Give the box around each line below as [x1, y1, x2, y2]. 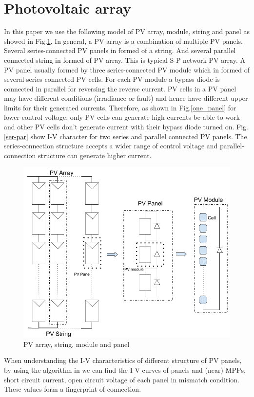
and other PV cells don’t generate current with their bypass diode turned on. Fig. [4, 122, 249, 132]
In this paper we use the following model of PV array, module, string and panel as [4, 26, 250, 36]
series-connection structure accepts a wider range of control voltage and [4, 141, 218, 151]
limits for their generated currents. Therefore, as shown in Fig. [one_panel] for [4, 102, 236, 112]
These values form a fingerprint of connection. [4, 384, 141, 394]
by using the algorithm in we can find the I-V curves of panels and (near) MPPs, [4, 365, 246, 375]
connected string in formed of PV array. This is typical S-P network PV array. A [4, 54, 245, 65]
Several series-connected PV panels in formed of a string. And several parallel [4, 45, 236, 55]
